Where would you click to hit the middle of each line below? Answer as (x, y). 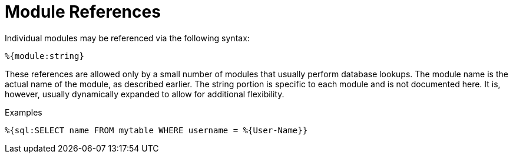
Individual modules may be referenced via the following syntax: (127, 38)
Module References (83, 12)
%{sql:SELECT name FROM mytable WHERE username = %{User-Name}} (156, 130)
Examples (24, 112)
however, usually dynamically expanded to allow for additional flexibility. (145, 94)
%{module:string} (44, 56)
